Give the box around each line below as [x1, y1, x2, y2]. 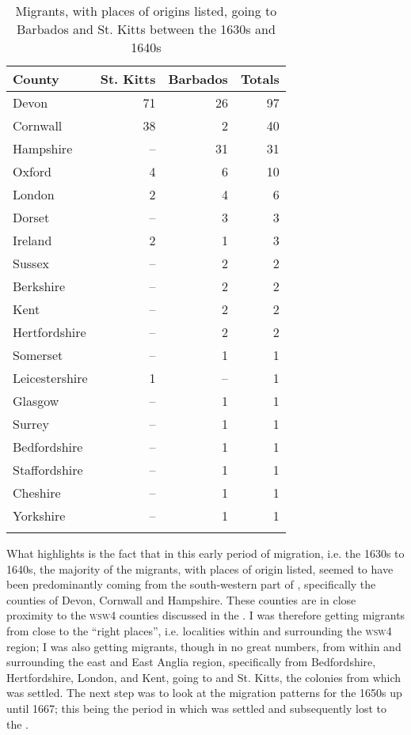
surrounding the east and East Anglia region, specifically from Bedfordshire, [6, 654, 376, 670]
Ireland [13, 231, 52, 249]
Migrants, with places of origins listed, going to [15, 2, 277, 20]
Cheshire [13, 483, 61, 502]
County [13, 70, 59, 88]
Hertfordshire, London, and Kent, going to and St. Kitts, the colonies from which [6, 669, 401, 685]
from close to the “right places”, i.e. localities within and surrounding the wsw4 [6, 622, 392, 638]
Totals [240, 70, 280, 88]
